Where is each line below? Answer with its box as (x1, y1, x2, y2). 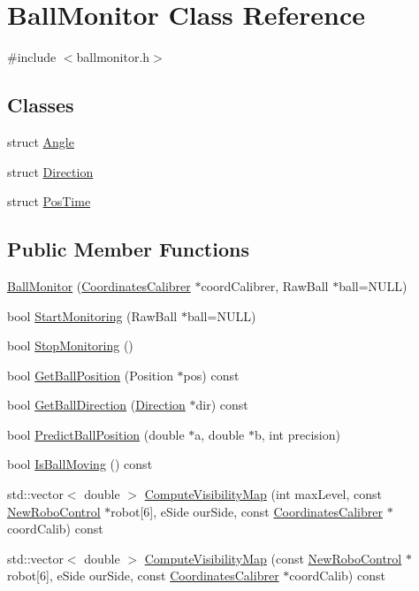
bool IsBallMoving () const (7, 455, 153, 473)
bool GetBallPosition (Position (7, 365, 173, 384)
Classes (7, 91, 74, 119)
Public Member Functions (7, 235, 249, 263)
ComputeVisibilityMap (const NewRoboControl (144, 549, 402, 567)
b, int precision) (255, 425, 340, 443)
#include (7, 48, 57, 66)
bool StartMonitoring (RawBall (7, 306, 178, 325)
